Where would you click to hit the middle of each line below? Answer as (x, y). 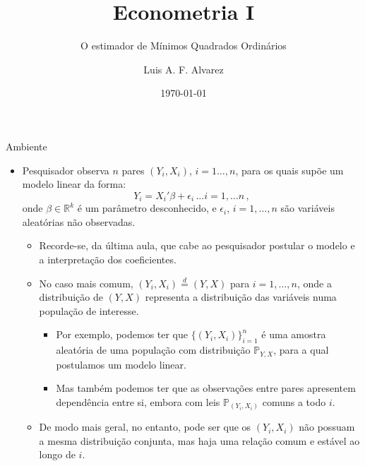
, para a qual (301, 350)
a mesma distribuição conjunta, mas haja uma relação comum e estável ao (199, 440)
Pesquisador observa (66, 170)
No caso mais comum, (86, 283)
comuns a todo (294, 401)
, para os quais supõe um (289, 170)
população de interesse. (89, 310)
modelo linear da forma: (74, 184)
